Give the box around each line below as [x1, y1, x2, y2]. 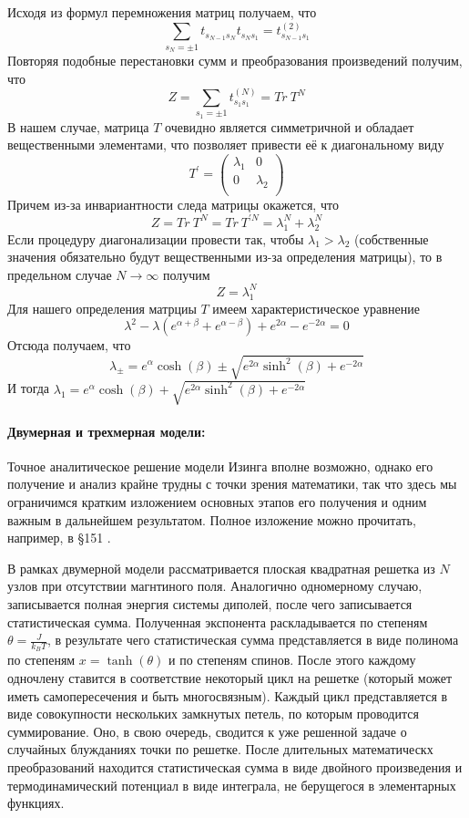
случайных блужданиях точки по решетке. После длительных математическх [7, 740, 433, 759]
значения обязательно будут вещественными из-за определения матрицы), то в [7, 247, 443, 266]
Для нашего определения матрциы [7, 298, 197, 317]
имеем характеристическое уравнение [212, 298, 420, 317]
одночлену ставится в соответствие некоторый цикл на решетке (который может [7, 668, 453, 687]
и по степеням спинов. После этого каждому [168, 650, 416, 669]
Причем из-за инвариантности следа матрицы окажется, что [7, 194, 339, 213]
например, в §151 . [7, 528, 111, 547]
